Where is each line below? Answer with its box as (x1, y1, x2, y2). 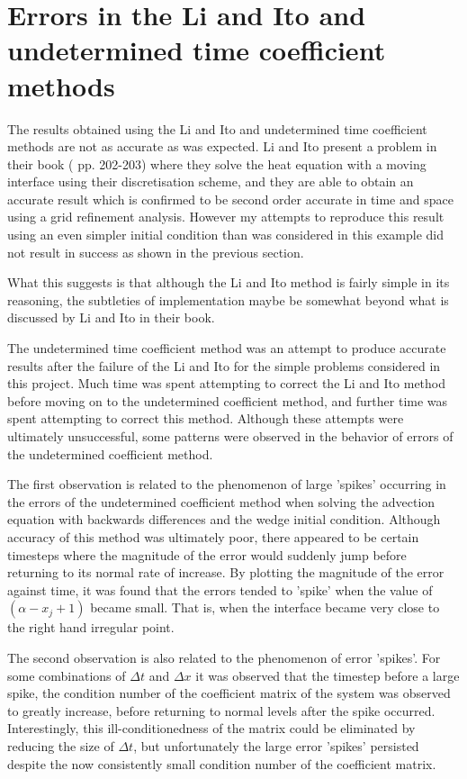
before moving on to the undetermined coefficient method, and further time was (7, 391, 448, 410)
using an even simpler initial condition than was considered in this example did (7, 225, 445, 244)
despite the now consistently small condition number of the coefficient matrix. (7, 754, 436, 773)
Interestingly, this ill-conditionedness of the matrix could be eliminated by (7, 719, 416, 738)
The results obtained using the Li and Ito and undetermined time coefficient (7, 119, 427, 138)
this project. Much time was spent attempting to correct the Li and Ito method (7, 374, 446, 393)
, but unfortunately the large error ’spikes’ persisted (133, 736, 419, 755)
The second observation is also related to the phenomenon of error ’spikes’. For (7, 648, 441, 666)
